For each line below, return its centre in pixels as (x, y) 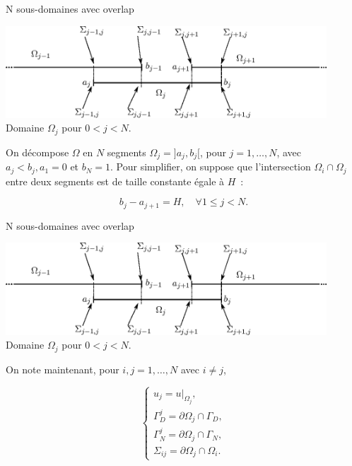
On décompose (37, 152)
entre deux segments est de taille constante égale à (115, 181)
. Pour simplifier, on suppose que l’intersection (211, 167)
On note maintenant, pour (63, 369)
